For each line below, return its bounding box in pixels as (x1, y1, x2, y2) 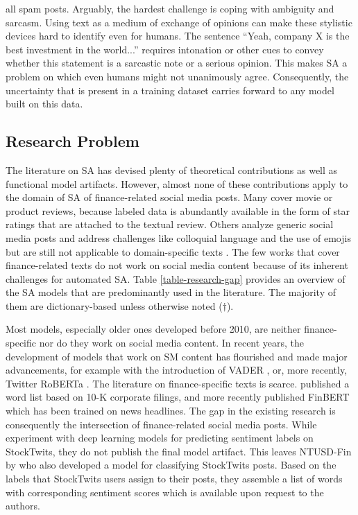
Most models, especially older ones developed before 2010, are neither (6, 322, 301, 336)
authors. (6, 498, 40, 513)
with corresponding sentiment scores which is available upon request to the (6, 485, 324, 499)
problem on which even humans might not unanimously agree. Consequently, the (6, 69, 349, 83)
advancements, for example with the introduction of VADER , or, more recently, (6, 363, 348, 377)
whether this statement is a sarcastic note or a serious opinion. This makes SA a (6, 55, 348, 70)
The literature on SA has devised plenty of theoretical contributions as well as (6, 162, 338, 177)
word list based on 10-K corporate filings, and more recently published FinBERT (6, 390, 350, 404)
